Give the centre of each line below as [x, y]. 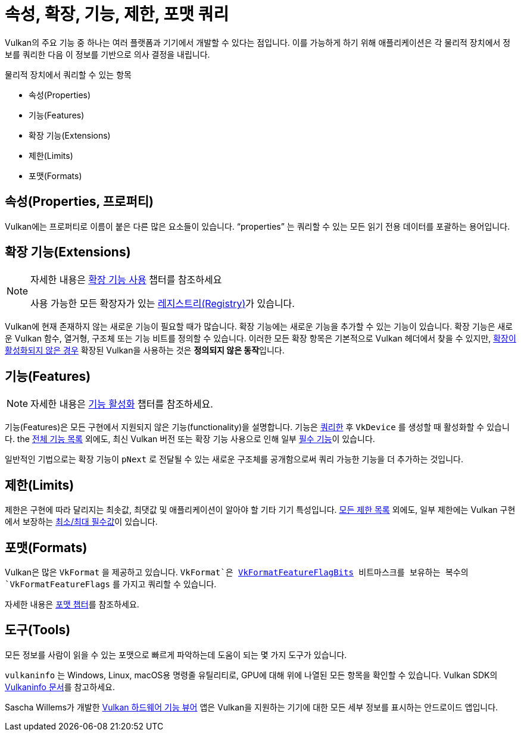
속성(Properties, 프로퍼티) [79, 202]
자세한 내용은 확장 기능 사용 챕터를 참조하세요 [126, 280]
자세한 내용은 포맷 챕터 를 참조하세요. [72, 604]
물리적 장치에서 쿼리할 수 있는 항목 [68, 74]
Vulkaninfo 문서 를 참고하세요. [60, 687]
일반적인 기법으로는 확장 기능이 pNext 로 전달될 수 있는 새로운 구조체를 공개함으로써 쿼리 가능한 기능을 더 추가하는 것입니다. [234, 459]
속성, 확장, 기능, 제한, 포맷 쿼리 [117, 14]
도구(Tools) [38, 630]
